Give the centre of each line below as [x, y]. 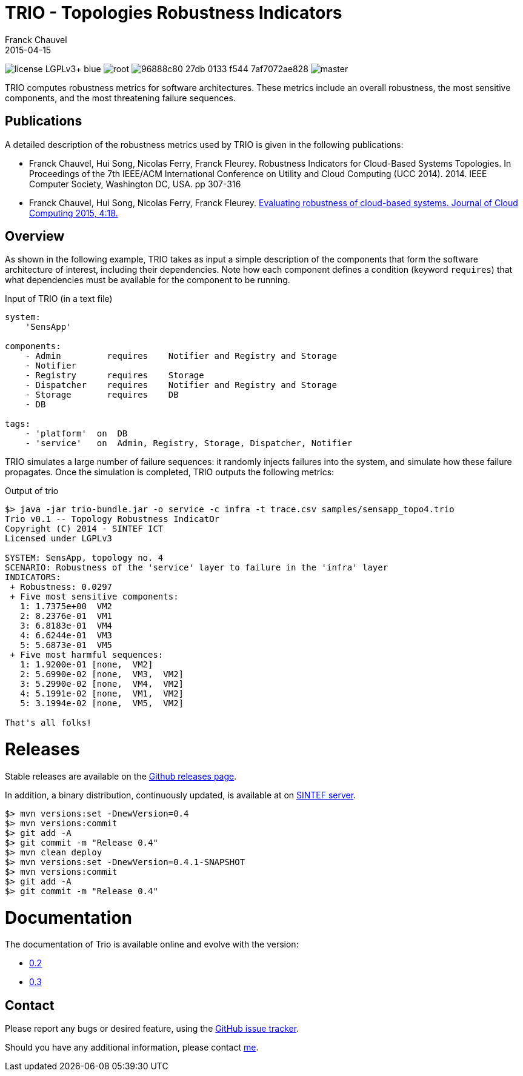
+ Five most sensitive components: [94, 597]
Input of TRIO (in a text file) [59, 299]
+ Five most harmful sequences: [87, 655]
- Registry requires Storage [115, 376]
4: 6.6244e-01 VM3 [66, 636]
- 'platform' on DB [76, 434]
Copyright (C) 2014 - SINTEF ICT [84, 529]
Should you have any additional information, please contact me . [132, 1048]
